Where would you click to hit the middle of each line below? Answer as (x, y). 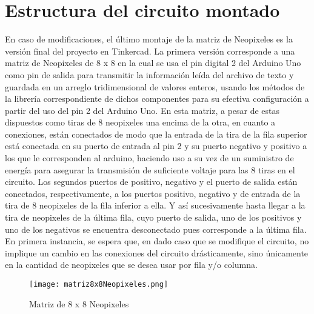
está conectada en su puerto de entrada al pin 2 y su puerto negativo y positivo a (156, 146)
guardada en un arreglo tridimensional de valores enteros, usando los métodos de (155, 86)
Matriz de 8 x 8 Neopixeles (79, 303)
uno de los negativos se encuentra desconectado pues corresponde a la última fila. (156, 229)
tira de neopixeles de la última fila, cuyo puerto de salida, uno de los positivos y (153, 217)
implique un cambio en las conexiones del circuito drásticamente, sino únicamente (157, 252)
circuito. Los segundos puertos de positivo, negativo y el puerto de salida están (151, 182)
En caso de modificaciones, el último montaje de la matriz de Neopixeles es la (149, 39)
